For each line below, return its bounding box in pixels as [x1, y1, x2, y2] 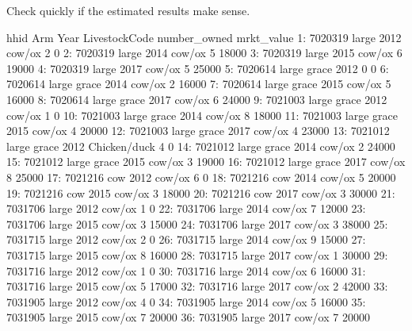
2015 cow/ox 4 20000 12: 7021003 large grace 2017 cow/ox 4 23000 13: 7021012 [6, 122, 390, 139]
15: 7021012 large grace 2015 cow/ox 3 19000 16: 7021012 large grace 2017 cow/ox [6, 153, 406, 170]
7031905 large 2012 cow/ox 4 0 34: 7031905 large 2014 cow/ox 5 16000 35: [6, 293, 366, 310]
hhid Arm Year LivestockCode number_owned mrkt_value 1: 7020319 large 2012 [6, 29, 402, 45]
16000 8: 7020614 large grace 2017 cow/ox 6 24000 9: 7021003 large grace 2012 [6, 90, 387, 107]
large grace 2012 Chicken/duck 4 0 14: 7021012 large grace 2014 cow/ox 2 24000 [6, 137, 395, 154]
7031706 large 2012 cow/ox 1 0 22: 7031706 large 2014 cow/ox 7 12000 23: [6, 200, 366, 217]
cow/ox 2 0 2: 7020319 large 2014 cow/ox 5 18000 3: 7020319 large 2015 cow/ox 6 [6, 44, 402, 61]
